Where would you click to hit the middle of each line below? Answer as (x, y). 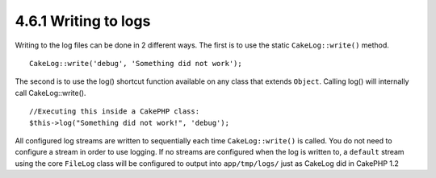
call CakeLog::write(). (50, 93)
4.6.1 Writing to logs (83, 21)
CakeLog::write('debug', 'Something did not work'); (136, 63)
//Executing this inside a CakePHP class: (115, 112)
